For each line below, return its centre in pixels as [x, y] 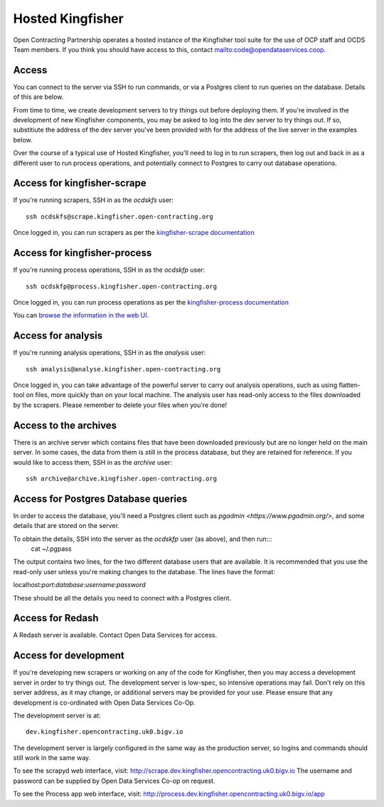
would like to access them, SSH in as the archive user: [92, 462]
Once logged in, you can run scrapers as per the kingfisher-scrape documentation [134, 233]
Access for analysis [58, 336]
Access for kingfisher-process [82, 253]
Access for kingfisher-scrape [80, 183]
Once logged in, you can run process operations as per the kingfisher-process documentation [151, 302]
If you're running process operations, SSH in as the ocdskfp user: [109, 270]
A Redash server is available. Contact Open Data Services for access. [115, 635]
